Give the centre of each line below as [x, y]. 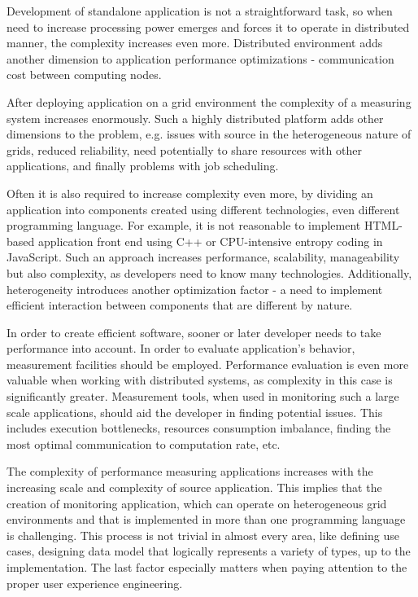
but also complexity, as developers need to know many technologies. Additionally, [209, 272]
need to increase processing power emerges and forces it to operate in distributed [208, 26]
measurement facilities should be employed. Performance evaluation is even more [208, 364]
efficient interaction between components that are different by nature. [180, 305]
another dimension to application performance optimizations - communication [200, 58]
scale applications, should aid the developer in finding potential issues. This [195, 412]
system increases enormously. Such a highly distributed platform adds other [195, 118]
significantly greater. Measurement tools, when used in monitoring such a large [203, 396]
